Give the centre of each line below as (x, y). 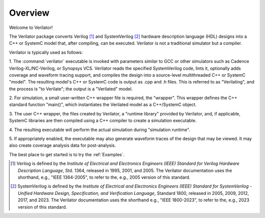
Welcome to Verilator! (31, 27)
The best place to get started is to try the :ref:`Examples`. (67, 154)
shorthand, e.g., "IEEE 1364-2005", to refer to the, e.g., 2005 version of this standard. (104, 177)
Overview (29, 13)
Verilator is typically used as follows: (46, 52)
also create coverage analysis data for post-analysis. (63, 145)
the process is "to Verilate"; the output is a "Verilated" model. (71, 89)
